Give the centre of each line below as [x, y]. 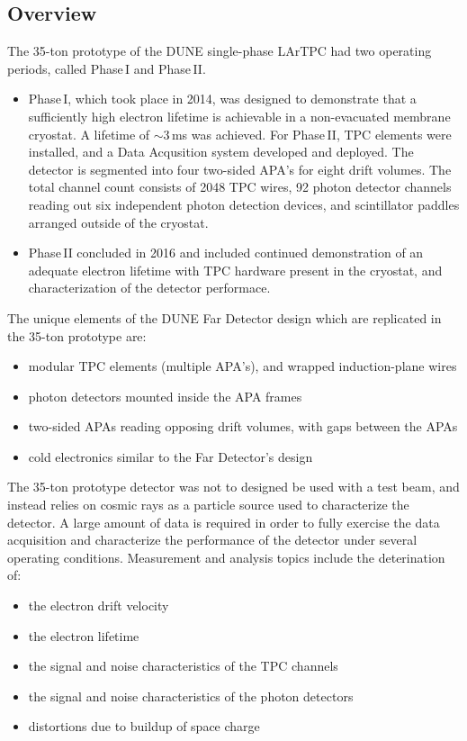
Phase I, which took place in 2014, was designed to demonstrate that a [222, 99]
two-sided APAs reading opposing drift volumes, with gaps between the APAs [243, 426]
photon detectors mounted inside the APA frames [165, 396]
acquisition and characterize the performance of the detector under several [212, 540]
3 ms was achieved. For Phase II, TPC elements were [307, 134]
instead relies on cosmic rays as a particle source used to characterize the [208, 505]
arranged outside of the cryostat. [118, 222]
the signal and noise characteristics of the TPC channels [183, 666]
